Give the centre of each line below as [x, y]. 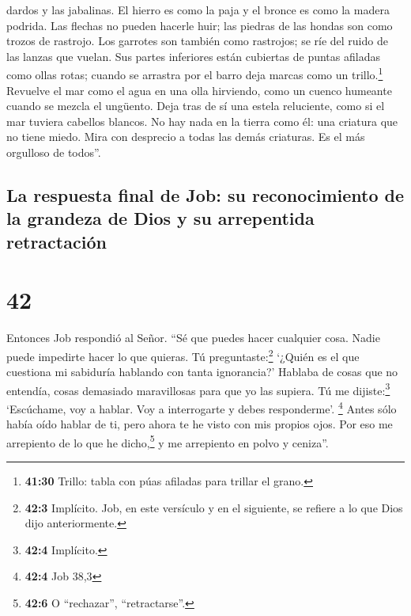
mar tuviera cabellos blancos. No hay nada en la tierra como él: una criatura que [202, 121]
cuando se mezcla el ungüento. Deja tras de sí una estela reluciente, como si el [196, 106]
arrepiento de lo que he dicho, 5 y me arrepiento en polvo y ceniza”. [168, 441]
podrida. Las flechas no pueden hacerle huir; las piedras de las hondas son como [200, 25]
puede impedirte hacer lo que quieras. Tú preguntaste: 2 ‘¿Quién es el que [183, 355]
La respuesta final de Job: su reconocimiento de [205, 194]
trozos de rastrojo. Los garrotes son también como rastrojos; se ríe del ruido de [197, 41]
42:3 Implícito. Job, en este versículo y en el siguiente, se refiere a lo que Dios [214, 507]
